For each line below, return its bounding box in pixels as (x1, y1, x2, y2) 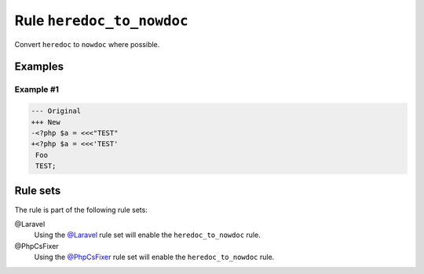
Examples (14, 60, 64, 74)
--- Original (31, 107, 82, 115)
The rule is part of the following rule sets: (14, 205, 148, 214)
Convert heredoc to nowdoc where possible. (14, 39, 160, 49)
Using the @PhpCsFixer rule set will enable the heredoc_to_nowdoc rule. (34, 252, 275, 262)
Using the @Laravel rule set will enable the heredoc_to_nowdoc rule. (34, 230, 261, 239)
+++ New (31, 118, 60, 126)
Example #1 (14, 84, 59, 95)
